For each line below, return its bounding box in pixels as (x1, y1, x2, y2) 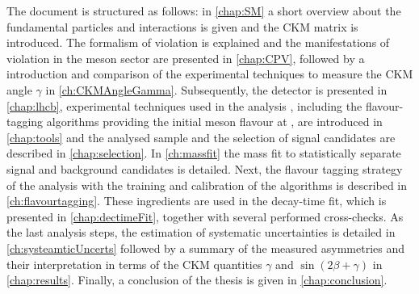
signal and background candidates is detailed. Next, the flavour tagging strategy (6, 160, 403, 177)
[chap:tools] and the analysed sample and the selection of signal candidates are (6, 128, 396, 145)
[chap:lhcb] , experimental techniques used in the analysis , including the (6, 97, 362, 114)
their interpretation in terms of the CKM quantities (6, 255, 262, 272)
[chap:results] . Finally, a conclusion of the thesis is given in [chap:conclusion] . (6, 271, 388, 288)
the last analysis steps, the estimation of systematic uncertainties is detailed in (6, 224, 396, 241)
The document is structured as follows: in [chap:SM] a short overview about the (6, 2, 401, 19)
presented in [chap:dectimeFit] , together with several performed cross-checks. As (6, 208, 404, 225)
